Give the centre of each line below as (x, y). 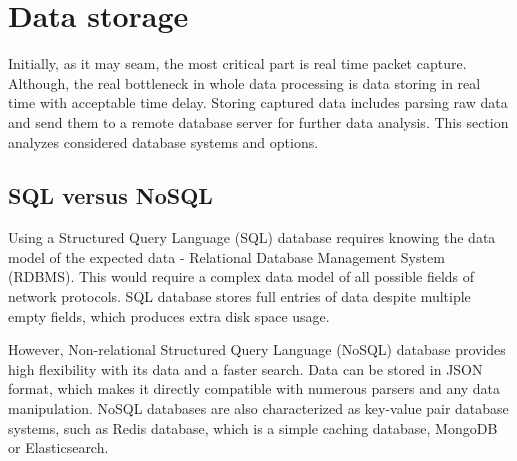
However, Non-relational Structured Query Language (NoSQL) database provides (257, 349)
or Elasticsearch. (58, 447)
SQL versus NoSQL (110, 195)
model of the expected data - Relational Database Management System (226, 256)
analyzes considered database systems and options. (163, 141)
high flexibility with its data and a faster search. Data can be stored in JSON (245, 368)
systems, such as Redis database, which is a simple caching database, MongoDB (253, 427)
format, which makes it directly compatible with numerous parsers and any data (254, 388)
